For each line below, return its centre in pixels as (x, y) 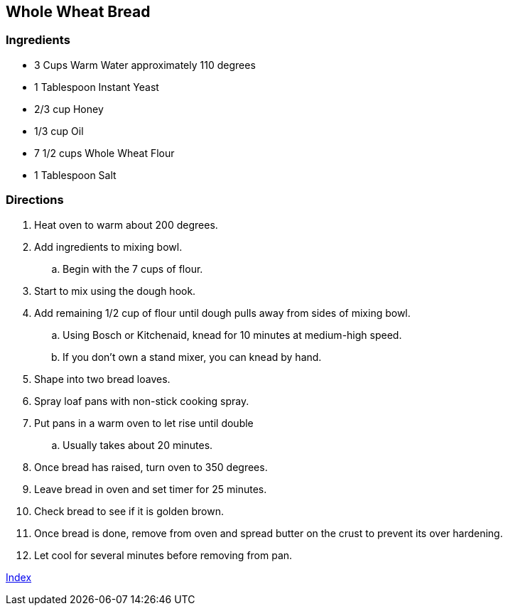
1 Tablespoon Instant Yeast (97, 87)
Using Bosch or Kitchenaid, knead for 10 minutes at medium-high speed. (232, 335)
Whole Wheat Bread (78, 12)
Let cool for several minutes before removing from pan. (163, 555)
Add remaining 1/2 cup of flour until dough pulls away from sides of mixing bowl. (222, 313)
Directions (35, 200)
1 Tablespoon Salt (75, 175)
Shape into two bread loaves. (102, 379)
